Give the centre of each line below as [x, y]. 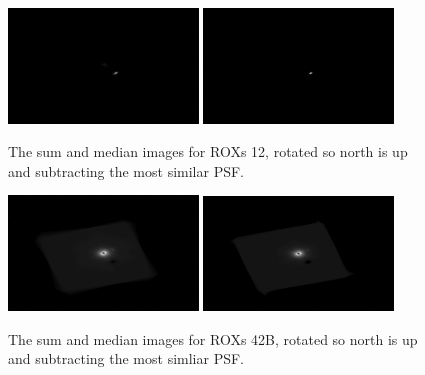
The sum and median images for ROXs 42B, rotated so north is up [213, 338]
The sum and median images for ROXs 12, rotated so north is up [208, 151]
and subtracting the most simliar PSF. [126, 358]
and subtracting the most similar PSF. [126, 170]
